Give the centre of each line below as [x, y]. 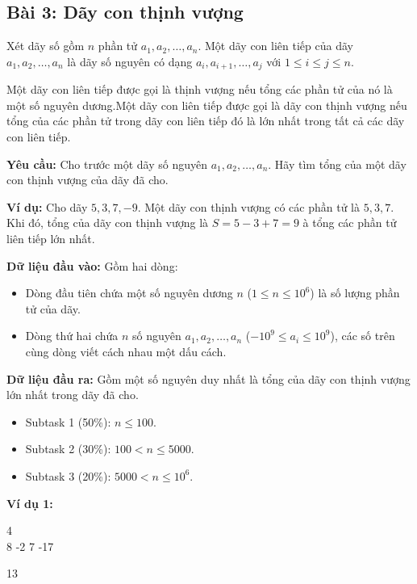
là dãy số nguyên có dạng [130, 61]
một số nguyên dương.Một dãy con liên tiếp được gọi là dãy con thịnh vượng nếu [207, 105]
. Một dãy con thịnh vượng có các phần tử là [248, 206]
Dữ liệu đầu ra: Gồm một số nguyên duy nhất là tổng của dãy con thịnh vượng [208, 378]
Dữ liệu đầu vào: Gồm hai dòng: [92, 265]
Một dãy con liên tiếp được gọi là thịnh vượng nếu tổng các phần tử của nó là [200, 89]
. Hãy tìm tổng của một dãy [337, 164]
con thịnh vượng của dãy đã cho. [88, 180]
